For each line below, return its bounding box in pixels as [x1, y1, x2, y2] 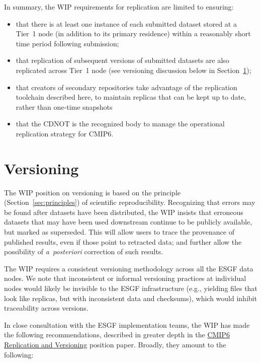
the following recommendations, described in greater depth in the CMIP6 [4, 329, 230, 340]
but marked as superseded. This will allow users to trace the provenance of [4, 227, 234, 237]
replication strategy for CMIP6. [16, 128, 114, 138]
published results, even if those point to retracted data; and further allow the [4, 236, 242, 247]
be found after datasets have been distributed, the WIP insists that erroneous [4, 206, 243, 217]
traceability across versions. [4, 303, 89, 313]
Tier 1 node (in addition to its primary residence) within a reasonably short [16, 28, 251, 39]
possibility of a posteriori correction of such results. [4, 246, 163, 257]
